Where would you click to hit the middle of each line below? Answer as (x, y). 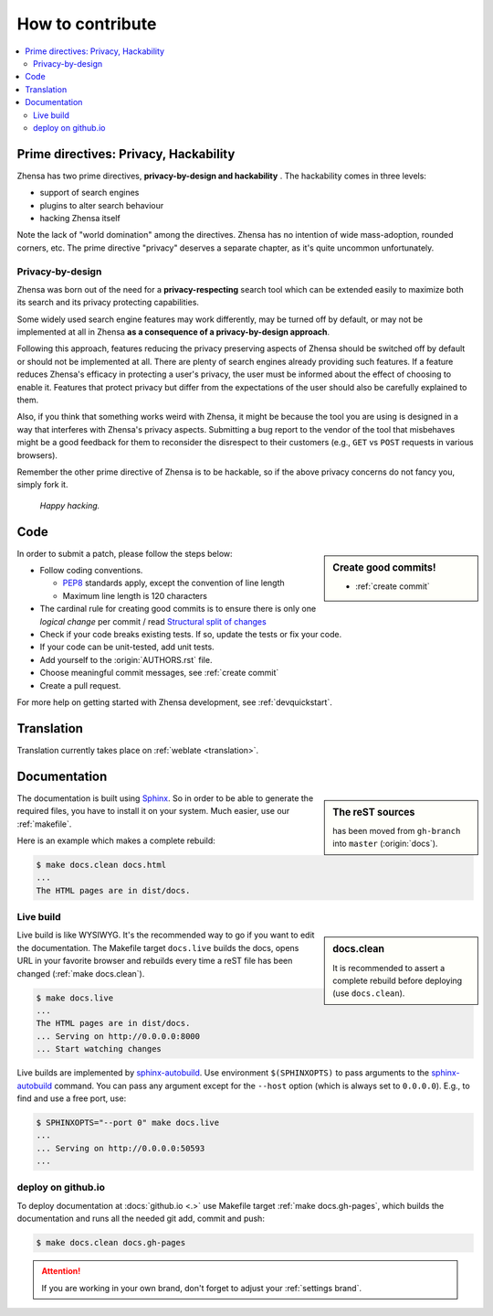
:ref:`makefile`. (44, 824)
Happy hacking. (70, 505)
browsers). (37, 455)
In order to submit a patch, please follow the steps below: (125, 553)
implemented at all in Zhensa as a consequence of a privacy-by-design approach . (173, 332)
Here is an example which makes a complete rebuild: (116, 840)
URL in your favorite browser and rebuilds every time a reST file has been (155, 961)
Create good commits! (384, 567)
